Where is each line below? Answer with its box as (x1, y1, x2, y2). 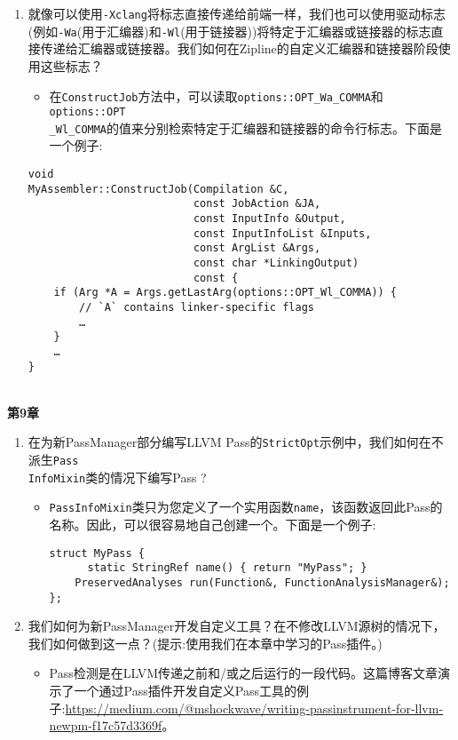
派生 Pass (28, 450, 79, 469)
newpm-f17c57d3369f (49, 716, 162, 735)
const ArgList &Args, (193, 242, 321, 255)
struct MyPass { (49, 546, 145, 560)
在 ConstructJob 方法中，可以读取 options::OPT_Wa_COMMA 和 (49, 86, 383, 105)
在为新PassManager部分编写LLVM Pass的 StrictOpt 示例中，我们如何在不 (28, 433, 444, 451)
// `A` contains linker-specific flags (79, 300, 314, 314)
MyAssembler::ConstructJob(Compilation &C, (28, 182, 289, 195)
